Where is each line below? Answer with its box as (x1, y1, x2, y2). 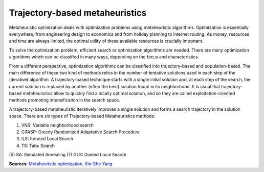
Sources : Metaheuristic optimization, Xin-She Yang (9, 161, 112, 167)
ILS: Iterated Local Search (21, 136, 73, 142)
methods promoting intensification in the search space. (9, 97, 120, 103)
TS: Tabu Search (21, 143, 55, 148)
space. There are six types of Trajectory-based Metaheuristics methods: (9, 113, 155, 119)
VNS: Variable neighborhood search (21, 122, 94, 128)
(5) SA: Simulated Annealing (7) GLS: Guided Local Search (9, 152, 127, 158)
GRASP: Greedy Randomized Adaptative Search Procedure (21, 129, 140, 135)
